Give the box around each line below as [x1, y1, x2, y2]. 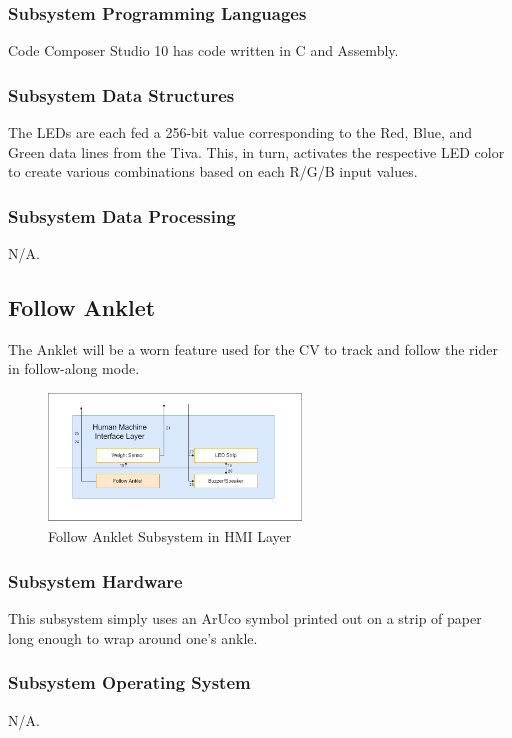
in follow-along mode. [8, 358, 140, 379]
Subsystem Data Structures [8, 82, 235, 107]
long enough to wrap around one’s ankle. [8, 627, 258, 648]
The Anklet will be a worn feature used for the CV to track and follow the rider [8, 338, 498, 359]
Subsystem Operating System [8, 670, 251, 695]
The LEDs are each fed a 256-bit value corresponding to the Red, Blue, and [8, 122, 473, 143]
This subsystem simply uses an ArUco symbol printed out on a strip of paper [8, 608, 482, 629]
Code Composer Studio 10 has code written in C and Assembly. [8, 40, 399, 61]
